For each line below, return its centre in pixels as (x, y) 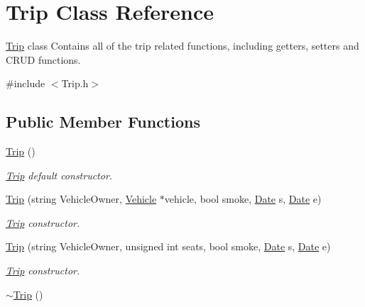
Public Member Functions (103, 122)
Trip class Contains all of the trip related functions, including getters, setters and (182, 46)
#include (26, 83)
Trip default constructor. (59, 175)
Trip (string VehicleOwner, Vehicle (81, 199)
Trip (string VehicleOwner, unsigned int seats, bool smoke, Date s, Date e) (168, 246)
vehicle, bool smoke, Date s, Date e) (243, 199)
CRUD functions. (43, 59)
